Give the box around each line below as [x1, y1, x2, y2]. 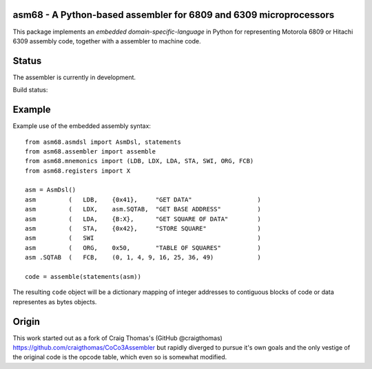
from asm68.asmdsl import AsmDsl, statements [25, 138, 182, 146]
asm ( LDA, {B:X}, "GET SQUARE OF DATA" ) [25, 215, 261, 223]
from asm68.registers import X [25, 167, 131, 175]
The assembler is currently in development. [12, 73, 136, 81]
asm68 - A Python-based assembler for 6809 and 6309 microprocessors [12, 9, 335, 21]
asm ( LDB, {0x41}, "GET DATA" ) [25, 196, 261, 203]
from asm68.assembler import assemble [25, 147, 156, 155]
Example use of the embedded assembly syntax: [12, 122, 152, 130]
